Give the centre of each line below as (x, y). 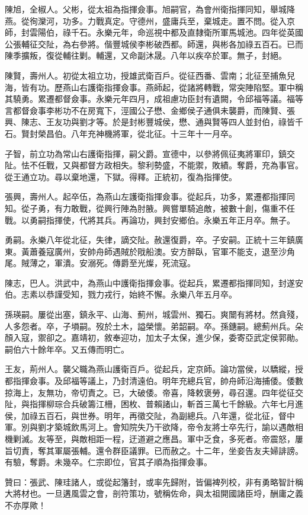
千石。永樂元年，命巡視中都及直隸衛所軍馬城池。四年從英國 (187, 32)
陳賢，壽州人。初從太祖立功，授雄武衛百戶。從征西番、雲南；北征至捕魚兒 (150, 75)
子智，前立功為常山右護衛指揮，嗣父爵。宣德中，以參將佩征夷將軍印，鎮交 (150, 153)
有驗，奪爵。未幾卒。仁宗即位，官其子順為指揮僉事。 (108, 462)
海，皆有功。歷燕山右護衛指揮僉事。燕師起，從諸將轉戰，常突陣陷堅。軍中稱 (154, 87)
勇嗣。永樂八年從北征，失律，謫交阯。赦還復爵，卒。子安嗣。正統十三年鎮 (150, 240)
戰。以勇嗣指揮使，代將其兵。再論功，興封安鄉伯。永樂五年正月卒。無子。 (150, 220)
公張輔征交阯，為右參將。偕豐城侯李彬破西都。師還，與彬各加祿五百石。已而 (154, 44)
